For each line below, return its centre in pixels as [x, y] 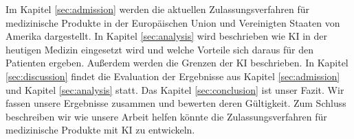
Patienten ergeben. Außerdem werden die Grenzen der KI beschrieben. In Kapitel [177, 63]
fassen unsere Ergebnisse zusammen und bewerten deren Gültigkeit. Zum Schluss [176, 103]
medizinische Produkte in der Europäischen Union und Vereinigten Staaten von [173, 22]
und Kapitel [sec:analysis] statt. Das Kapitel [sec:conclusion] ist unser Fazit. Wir [175, 89]
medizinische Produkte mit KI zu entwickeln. [100, 130]
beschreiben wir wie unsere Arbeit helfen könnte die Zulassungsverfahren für [166, 116]
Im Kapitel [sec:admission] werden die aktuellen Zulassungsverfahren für [158, 9]
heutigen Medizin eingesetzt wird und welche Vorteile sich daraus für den [159, 49]
